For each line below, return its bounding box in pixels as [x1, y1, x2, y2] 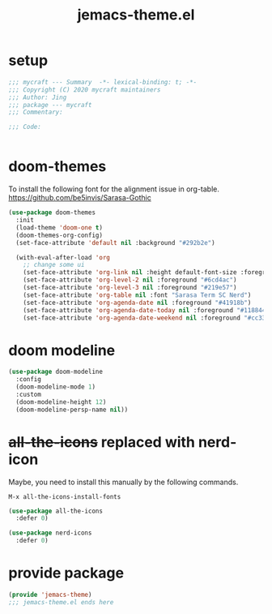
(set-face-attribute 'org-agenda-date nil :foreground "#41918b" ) [23, 298, 252, 307]
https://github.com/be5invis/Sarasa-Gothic [8, 193, 151, 203]
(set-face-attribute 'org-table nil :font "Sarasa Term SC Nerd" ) [23, 290, 252, 299]
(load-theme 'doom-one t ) [15, 223, 104, 232]
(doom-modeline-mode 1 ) [15, 383, 96, 391]
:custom [15, 390, 42, 398]
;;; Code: [8, 123, 42, 131]
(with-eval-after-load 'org [15, 253, 111, 261]
